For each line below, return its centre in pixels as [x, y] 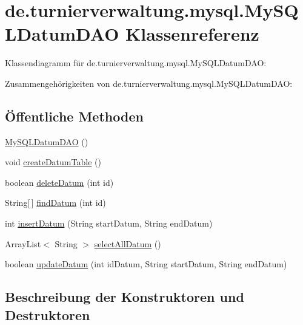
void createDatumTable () [53, 162]
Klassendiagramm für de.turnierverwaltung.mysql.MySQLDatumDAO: [136, 63]
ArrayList [23, 243]
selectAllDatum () [128, 243]
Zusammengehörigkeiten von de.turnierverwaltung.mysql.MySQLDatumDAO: [149, 83]
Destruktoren [48, 314]
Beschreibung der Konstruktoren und [125, 297]
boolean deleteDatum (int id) [59, 182]
